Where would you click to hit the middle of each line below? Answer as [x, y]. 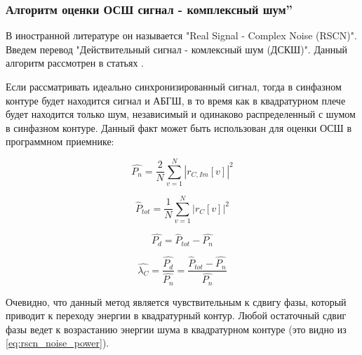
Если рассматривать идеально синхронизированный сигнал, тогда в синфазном [174, 86]
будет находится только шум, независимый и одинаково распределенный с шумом [181, 114]
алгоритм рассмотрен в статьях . [75, 63]
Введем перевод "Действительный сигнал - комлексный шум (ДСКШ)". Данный [177, 49]
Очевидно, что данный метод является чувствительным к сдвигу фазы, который [176, 301]
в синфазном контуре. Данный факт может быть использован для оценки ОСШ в [179, 127]
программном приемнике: [60, 141]
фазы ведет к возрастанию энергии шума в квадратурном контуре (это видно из [176, 329]
